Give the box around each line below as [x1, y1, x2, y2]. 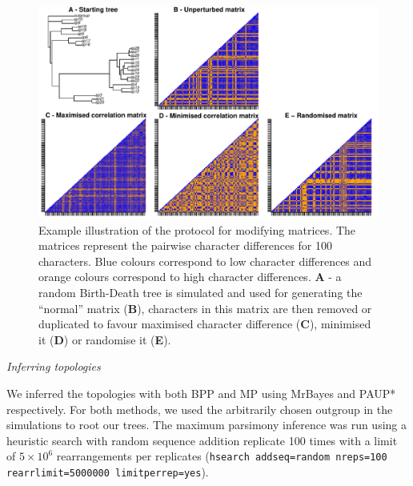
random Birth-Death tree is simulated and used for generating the [38, 283, 363, 300]
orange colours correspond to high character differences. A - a [38, 268, 342, 285]
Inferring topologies [6, 358, 101, 375]
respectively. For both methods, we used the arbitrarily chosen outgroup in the [6, 400, 393, 417]
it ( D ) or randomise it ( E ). [38, 331, 171, 347]
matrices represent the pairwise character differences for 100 [38, 237, 332, 254]
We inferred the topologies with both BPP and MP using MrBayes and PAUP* [6, 384, 396, 401]
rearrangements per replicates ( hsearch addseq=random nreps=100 [56, 448, 387, 464]
